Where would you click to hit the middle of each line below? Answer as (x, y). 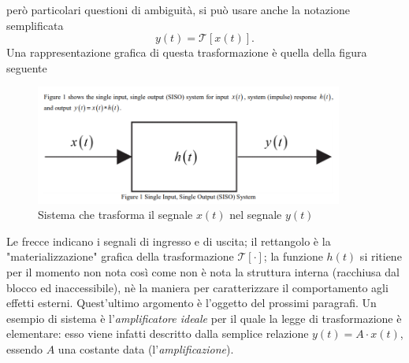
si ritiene (381, 256)
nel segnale (256, 215)
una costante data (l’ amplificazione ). (146, 349)
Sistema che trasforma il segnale (115, 215)
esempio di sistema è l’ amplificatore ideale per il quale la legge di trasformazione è (204, 318)
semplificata (35, 25)
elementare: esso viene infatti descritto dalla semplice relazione (158, 333)
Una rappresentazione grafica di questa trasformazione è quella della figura (187, 52)
